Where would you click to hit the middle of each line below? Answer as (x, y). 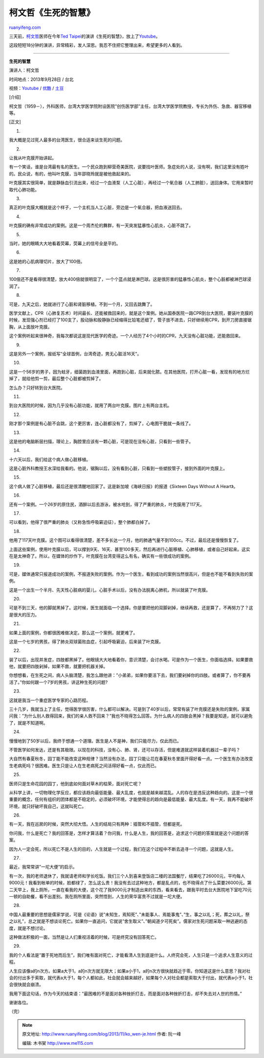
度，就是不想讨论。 (28, 928)
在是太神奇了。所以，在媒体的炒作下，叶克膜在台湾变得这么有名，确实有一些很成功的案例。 (101, 556)
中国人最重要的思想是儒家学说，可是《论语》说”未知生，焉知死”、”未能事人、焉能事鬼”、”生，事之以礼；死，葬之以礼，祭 (129, 914)
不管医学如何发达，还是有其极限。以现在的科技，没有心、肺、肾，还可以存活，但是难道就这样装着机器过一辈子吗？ (125, 749)
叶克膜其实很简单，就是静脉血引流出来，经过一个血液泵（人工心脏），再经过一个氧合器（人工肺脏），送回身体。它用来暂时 (131, 183)
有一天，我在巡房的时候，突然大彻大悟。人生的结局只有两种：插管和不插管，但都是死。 (97, 824)
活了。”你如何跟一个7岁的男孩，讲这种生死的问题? (58, 682)
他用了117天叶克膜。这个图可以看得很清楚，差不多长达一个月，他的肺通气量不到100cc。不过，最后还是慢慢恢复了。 (125, 540)
